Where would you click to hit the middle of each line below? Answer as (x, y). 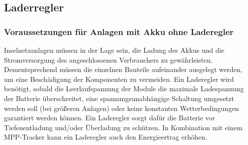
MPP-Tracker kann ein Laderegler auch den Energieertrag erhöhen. (106, 137)
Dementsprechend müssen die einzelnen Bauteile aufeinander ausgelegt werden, (123, 69)
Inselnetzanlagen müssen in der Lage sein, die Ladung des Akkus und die (114, 50)
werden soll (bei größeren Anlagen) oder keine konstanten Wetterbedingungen (122, 108)
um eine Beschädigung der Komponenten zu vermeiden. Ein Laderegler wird (119, 79)
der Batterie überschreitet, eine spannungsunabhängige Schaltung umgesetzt (119, 98)
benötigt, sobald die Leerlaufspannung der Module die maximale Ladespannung (124, 89)
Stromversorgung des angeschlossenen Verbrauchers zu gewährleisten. (108, 59)
